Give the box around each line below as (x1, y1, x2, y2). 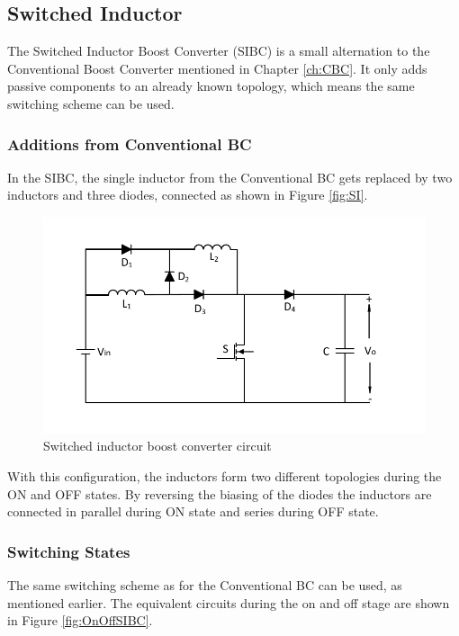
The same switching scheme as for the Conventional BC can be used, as (7, 576, 402, 595)
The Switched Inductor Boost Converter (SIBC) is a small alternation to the (7, 41, 430, 60)
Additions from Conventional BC (7, 132, 252, 155)
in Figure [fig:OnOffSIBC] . (7, 611, 153, 630)
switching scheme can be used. (7, 94, 175, 112)
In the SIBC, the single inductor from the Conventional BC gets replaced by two (7, 167, 453, 186)
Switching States (7, 540, 130, 562)
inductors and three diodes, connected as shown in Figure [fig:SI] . (7, 185, 368, 204)
